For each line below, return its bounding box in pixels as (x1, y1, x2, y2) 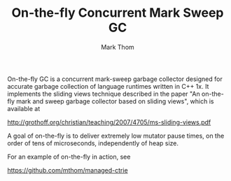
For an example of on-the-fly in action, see (7, 152, 131, 161)
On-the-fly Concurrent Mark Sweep (11, 5, 224, 21)
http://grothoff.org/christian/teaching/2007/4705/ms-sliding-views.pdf (7, 117, 211, 126)
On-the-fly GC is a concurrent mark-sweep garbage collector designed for (7, 75, 223, 83)
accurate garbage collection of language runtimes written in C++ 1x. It (7, 82, 209, 90)
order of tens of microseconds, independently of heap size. (7, 138, 179, 147)
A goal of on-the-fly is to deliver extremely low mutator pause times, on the (7, 131, 225, 140)
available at (7, 104, 41, 113)
